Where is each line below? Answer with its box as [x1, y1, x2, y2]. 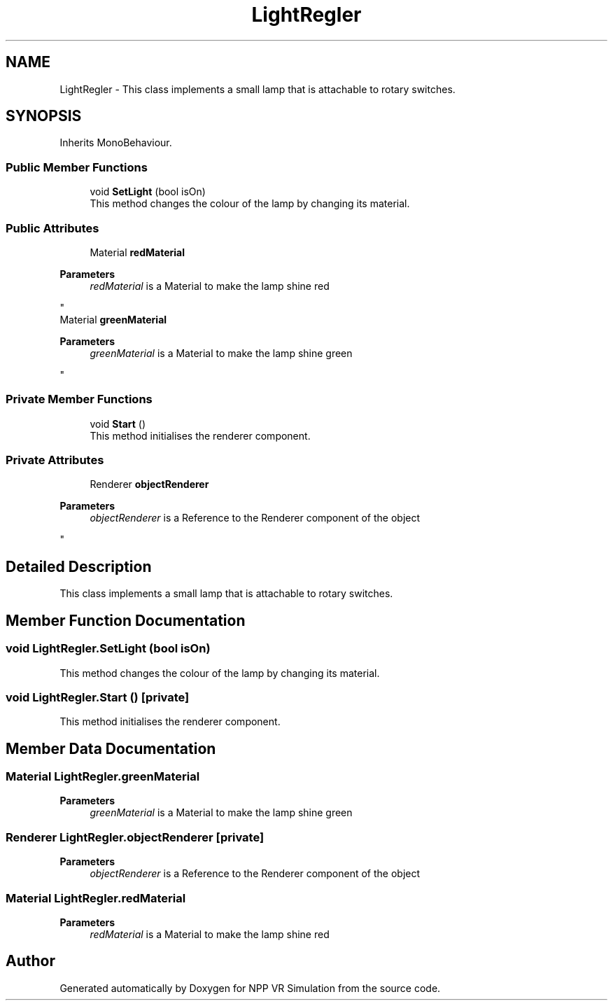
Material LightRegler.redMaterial [6, 890, 186, 905]
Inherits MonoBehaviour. [59, 137, 172, 149]
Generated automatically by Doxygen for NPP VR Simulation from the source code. [59, 981, 441, 994]
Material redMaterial [90, 246, 185, 258]
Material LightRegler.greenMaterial [6, 769, 200, 784]
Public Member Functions [6, 160, 148, 174]
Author [6, 952, 55, 970]
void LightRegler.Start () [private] [6, 690, 190, 704]
